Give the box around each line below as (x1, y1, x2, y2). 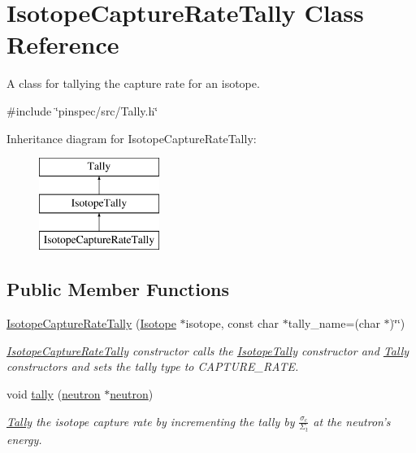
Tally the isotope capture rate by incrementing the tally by (6, 412, 295, 429)
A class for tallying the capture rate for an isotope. (6, 75, 260, 92)
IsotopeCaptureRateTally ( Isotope (6, 315, 176, 332)
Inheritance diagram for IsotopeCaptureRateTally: (6, 129, 257, 146)
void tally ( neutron (6, 385, 101, 403)
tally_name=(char (288, 315, 380, 332)
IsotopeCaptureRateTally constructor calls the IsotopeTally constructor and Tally (6, 342, 409, 359)
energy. (6, 431, 42, 448)
